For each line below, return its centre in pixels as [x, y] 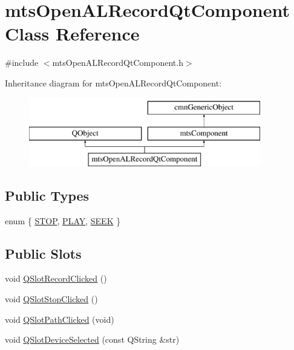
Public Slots [43, 253]
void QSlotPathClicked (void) [60, 319]
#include [22, 63]
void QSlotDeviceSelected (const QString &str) [92, 339]
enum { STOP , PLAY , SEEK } [63, 220]
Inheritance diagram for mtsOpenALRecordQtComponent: [113, 83]
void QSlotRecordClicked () [56, 278]
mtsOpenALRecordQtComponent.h [118, 63]
